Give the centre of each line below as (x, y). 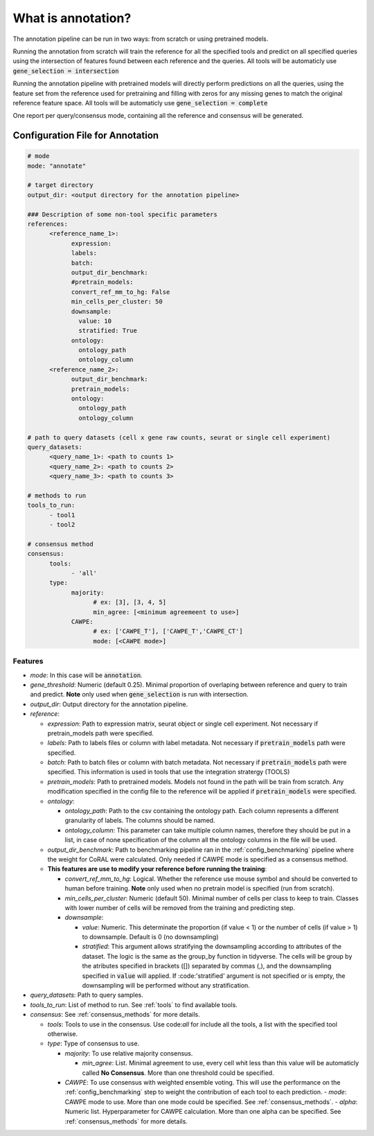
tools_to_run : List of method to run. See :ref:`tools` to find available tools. (134, 1004)
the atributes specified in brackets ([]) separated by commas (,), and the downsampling (207, 966)
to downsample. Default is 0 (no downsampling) (150, 937)
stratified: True (108, 331)
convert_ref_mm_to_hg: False (121, 292)
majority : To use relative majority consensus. (129, 1053)
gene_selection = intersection (66, 71)
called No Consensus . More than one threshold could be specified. (178, 1073)
